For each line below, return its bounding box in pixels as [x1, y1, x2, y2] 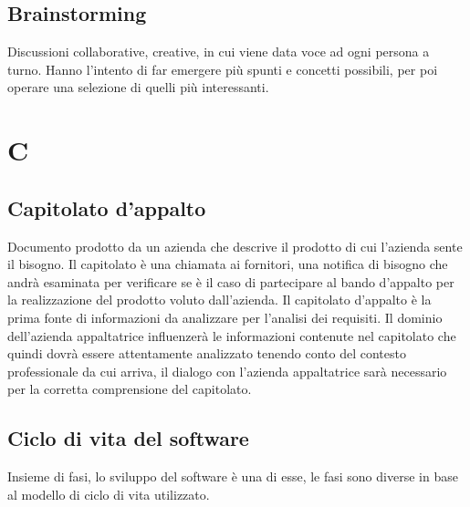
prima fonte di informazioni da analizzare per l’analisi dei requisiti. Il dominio [7, 307, 443, 326]
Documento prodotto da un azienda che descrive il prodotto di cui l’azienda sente [7, 236, 463, 255]
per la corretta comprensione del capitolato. [7, 379, 252, 398]
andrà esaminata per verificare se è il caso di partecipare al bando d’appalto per [7, 272, 454, 291]
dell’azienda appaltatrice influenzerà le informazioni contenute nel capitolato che [7, 326, 456, 345]
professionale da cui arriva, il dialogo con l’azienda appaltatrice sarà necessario [7, 361, 447, 380]
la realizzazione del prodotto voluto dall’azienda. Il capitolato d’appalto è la [7, 290, 432, 309]
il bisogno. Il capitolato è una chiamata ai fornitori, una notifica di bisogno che [7, 254, 448, 274]
